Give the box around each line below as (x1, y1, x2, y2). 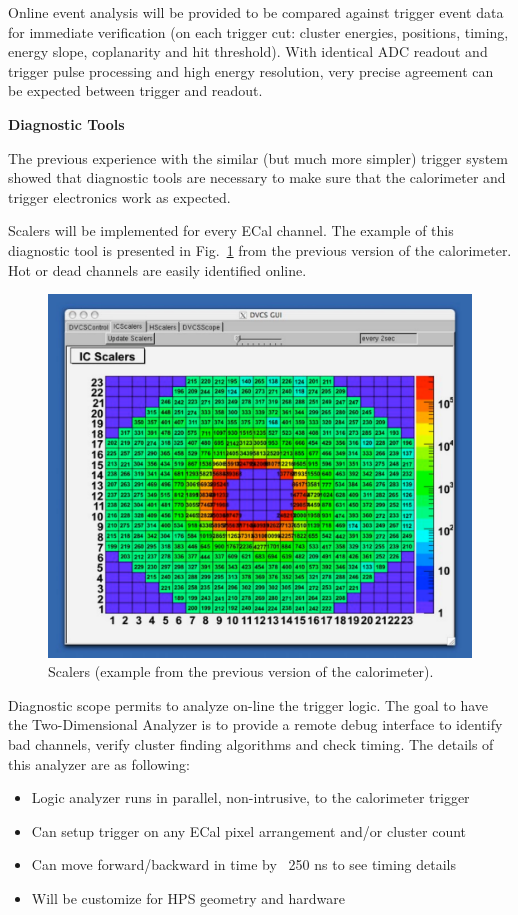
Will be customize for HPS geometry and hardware (31, 888, 345, 909)
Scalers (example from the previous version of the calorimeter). (48, 661, 434, 682)
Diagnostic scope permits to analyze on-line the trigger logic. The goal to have (8, 694, 489, 715)
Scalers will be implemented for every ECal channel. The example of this (8, 220, 454, 241)
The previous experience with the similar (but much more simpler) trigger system (8, 147, 508, 168)
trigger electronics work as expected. (8, 186, 231, 207)
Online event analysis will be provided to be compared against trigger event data (8, 2, 504, 22)
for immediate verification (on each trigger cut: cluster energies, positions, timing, (8, 21, 509, 42)
